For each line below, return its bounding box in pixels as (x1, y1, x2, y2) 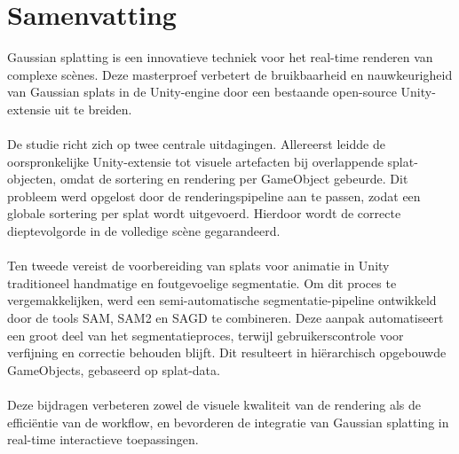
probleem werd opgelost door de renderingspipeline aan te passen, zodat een (7, 186, 421, 205)
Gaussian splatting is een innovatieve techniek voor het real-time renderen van (7, 48, 433, 67)
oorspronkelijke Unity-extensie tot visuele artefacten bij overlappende (7, 152, 384, 170)
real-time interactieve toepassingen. (7, 430, 199, 449)
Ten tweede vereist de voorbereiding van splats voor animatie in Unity (7, 256, 390, 275)
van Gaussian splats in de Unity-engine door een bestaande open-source (7, 82, 397, 101)
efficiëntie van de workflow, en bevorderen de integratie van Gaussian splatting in (7, 412, 449, 431)
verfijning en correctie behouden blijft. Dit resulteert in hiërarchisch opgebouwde (7, 343, 447, 362)
